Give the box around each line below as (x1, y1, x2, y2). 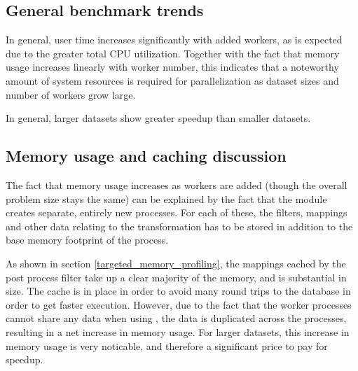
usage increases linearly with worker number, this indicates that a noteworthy (6, 59, 339, 74)
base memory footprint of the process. (6, 232, 169, 247)
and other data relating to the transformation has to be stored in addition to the (6, 218, 353, 233)
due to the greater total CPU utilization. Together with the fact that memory (6, 45, 340, 60)
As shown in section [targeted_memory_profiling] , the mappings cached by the (6, 255, 346, 270)
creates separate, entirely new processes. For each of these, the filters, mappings (6, 205, 347, 220)
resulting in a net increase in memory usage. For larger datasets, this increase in (6, 324, 350, 339)
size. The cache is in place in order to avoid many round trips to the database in (6, 283, 351, 298)
